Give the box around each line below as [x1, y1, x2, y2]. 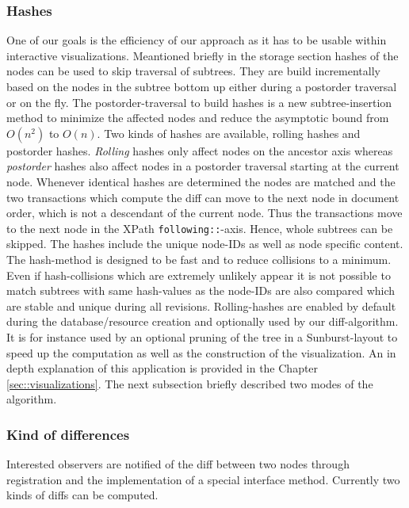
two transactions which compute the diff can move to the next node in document [6, 189, 399, 205]
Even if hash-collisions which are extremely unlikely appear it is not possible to [6, 266, 391, 283]
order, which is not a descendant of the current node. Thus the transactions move [6, 204, 403, 221]
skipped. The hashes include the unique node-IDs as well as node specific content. [6, 235, 403, 252]
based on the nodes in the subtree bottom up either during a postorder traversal [6, 78, 397, 94]
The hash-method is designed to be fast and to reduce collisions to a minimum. [6, 251, 392, 267]
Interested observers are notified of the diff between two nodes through [6, 456, 350, 472]
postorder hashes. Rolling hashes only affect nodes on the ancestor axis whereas [6, 142, 393, 159]
